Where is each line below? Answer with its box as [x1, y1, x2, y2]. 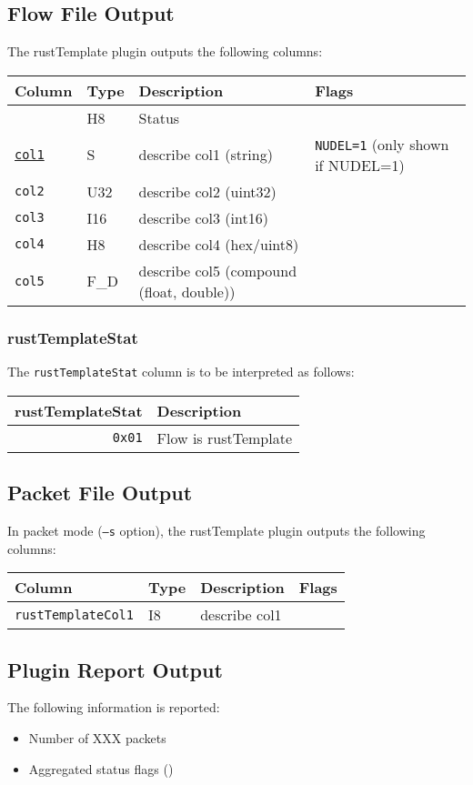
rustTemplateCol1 [15, 607, 134, 622]
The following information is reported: [7, 698, 220, 717]
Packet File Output [7, 478, 193, 507]
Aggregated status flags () [28, 759, 174, 778]
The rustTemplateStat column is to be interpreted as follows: [7, 362, 355, 381]
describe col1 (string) [138, 144, 273, 166]
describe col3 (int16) [138, 206, 268, 228]
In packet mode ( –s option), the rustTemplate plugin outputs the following [7, 520, 426, 539]
